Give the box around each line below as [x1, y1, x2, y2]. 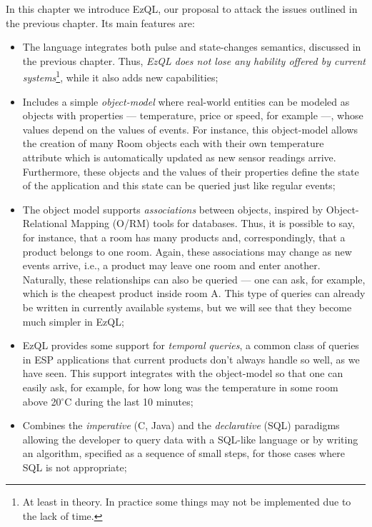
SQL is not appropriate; [22, 459, 127, 474]
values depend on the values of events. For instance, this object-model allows [22, 121, 358, 136]
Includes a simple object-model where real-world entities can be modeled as [22, 94, 350, 109]
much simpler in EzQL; [22, 313, 124, 328]
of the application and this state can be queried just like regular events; [22, 178, 336, 193]
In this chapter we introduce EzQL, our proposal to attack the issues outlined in [6, 1, 358, 16]
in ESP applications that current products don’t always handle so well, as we [22, 351, 360, 366]
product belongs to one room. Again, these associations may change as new [22, 244, 352, 259]
